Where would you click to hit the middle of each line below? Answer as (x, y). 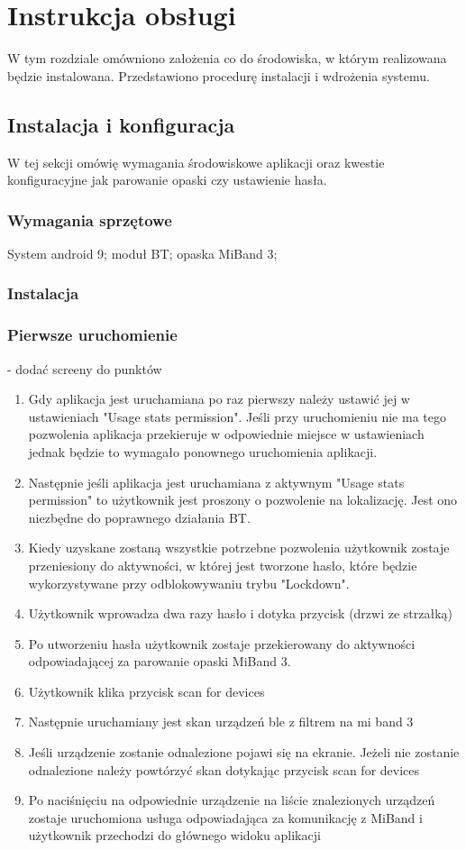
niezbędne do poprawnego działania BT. (139, 517)
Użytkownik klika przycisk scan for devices (146, 691)
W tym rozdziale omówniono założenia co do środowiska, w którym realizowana (227, 58)
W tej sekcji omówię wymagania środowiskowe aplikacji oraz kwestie (196, 162)
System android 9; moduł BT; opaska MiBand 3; (142, 253)
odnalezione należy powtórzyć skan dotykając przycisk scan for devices (224, 769)
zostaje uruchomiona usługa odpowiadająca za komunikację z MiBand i (225, 817)
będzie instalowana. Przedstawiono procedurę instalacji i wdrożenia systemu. (219, 75)
